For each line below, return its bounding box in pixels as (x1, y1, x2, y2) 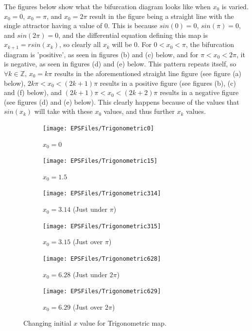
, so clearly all (59, 39, 101, 49)
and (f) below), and (4, 87, 62, 97)
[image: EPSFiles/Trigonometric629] (43, 288, 161, 295)
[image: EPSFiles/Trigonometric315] (43, 222, 161, 230)
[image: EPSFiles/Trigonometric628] (43, 255, 161, 262)
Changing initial (23, 318, 71, 328)
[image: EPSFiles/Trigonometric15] (43, 158, 158, 165)
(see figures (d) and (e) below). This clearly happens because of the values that (4, 96, 239, 107)
